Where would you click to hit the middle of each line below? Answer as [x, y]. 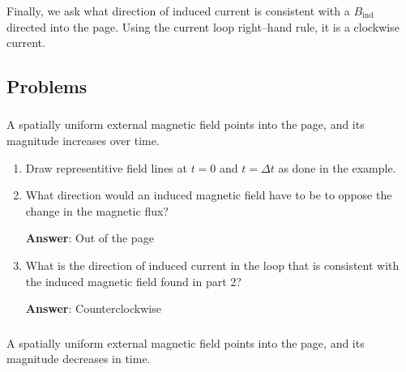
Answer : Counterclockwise [93, 308]
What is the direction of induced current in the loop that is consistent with [212, 265]
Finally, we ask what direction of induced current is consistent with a [178, 11]
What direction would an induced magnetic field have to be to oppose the [209, 195]
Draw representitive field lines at [106, 167]
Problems [47, 86]
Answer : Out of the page [90, 238]
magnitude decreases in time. [79, 359]
